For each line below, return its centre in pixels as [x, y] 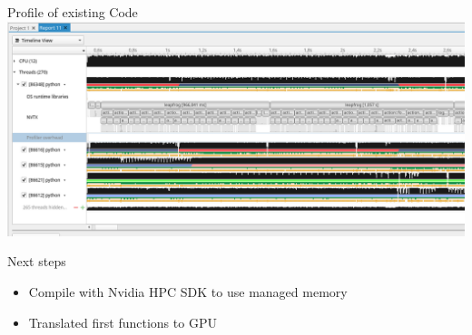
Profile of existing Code [73, 12]
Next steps [37, 261]
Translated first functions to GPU [123, 322]
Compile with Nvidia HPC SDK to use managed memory [188, 292]
